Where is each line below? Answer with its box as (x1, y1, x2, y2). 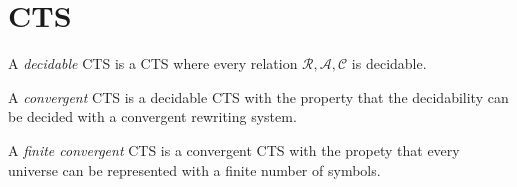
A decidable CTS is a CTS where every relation (8, 53, 298, 74)
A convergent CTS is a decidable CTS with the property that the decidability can (8, 86, 509, 107)
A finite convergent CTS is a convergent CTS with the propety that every (8, 139, 460, 160)
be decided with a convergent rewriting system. (8, 106, 297, 127)
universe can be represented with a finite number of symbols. (8, 159, 381, 180)
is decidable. (351, 53, 427, 74)
